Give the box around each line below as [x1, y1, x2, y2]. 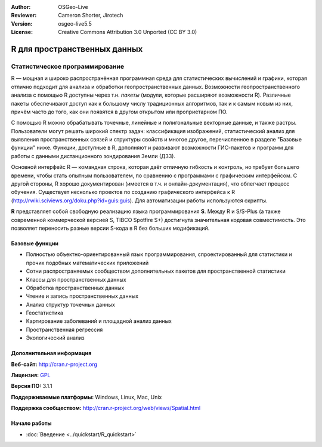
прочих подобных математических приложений [26, 259, 149, 266]
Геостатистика [26, 309, 64, 316]
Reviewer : [11, 12, 37, 19]
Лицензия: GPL [11, 372, 51, 379]
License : [11, 29, 33, 36]
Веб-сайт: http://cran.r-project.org [11, 360, 98, 368]
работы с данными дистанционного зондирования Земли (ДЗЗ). [11, 152, 176, 159]
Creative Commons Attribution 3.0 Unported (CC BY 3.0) [58, 29, 197, 36]
